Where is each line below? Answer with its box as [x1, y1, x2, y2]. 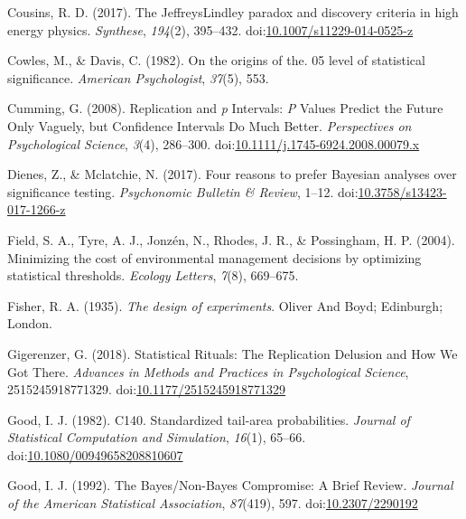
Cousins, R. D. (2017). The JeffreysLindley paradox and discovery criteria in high [7, 3, 459, 21]
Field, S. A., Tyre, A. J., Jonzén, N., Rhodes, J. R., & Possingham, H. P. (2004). [7, 230, 455, 249]
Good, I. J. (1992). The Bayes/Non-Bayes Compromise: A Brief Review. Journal [7, 476, 453, 495]
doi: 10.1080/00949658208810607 [7, 445, 183, 464]
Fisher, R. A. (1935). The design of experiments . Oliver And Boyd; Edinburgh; [7, 296, 443, 315]
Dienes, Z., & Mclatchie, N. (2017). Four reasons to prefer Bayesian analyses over [7, 165, 457, 184]
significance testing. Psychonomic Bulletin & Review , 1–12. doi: [7, 182, 359, 201]
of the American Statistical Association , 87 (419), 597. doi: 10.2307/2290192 [7, 494, 418, 513]
